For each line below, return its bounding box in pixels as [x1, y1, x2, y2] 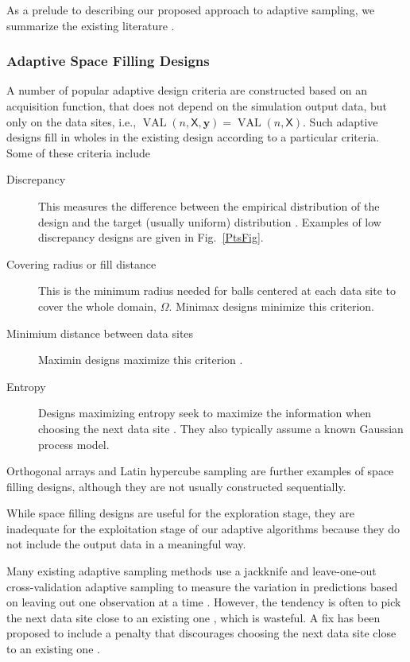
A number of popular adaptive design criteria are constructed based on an [6, 82, 367, 99]
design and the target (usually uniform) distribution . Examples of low [38, 213, 381, 230]
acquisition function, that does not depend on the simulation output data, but [6, 98, 388, 114]
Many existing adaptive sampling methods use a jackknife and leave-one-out [6, 563, 377, 579]
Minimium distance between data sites [6, 324, 194, 341]
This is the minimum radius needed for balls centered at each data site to [38, 282, 396, 299]
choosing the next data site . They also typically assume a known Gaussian [38, 420, 404, 436]
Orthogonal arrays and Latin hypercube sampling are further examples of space [6, 463, 394, 479]
